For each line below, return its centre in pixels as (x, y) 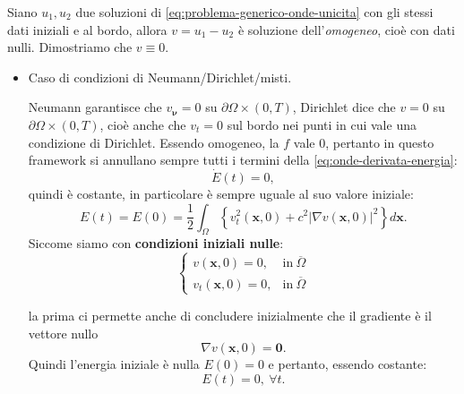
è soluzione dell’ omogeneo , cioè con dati (346, 29)
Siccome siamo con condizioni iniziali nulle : (156, 243)
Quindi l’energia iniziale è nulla (114, 364)
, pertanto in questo (380, 142)
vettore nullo (63, 333)
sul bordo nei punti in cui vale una (322, 124)
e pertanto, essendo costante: (348, 364)
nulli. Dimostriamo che (70, 47)
